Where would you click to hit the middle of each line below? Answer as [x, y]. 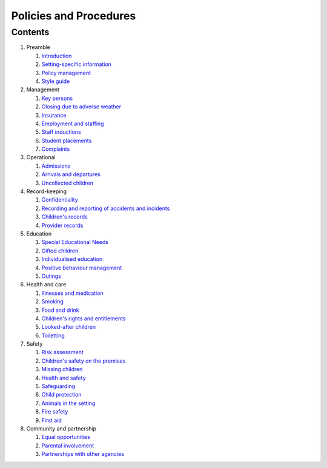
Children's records [64, 217]
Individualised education [72, 259]
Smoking [52, 302]
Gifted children [60, 251]
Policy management [66, 73]
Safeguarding [58, 386]
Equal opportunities [66, 437]
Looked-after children [69, 327]
